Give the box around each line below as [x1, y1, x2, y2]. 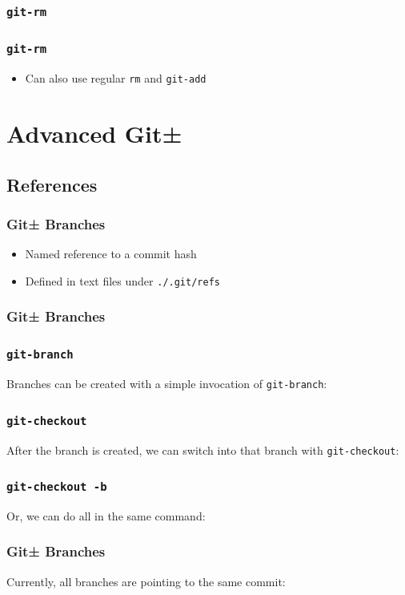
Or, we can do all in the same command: [6, 507, 206, 524]
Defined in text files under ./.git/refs [25, 272, 220, 289]
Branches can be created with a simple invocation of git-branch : [6, 375, 327, 392]
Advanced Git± [6, 117, 182, 150]
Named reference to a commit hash [25, 245, 197, 262]
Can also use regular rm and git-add [25, 70, 207, 87]
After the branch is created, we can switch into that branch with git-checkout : [6, 441, 399, 458]
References [6, 172, 98, 196]
